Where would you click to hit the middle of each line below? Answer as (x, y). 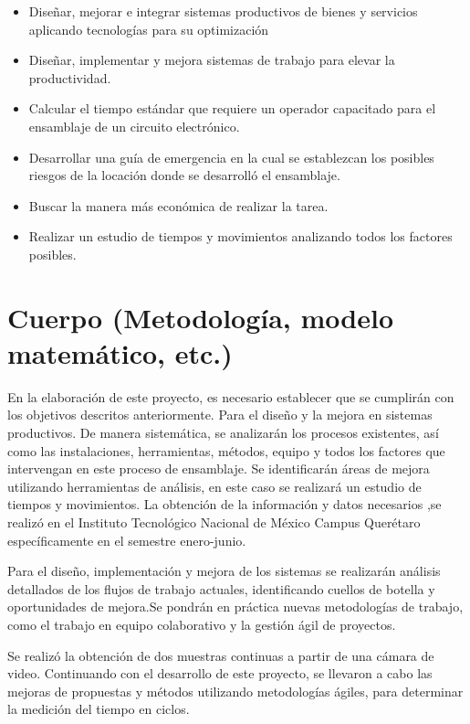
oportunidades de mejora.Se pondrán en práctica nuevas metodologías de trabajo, (235, 607)
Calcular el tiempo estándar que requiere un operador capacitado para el (232, 108)
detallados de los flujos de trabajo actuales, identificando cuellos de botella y (221, 588)
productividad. (70, 77)
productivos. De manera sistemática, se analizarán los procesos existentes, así (223, 433)
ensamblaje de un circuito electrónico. (134, 126)
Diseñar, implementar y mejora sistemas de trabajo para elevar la (212, 60)
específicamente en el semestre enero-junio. (127, 540)
